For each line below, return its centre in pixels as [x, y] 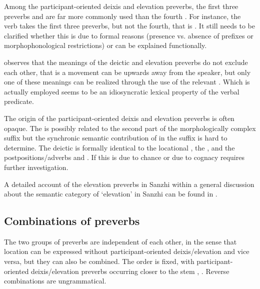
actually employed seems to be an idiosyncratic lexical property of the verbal [122, 91]
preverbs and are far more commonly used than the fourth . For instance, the [122, 16]
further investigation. [36, 167]
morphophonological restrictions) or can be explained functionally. [105, 45]
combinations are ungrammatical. [55, 281]
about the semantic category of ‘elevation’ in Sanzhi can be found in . [111, 194]
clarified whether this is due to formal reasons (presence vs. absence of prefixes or [129, 35]
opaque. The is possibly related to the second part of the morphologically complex [130, 128]
